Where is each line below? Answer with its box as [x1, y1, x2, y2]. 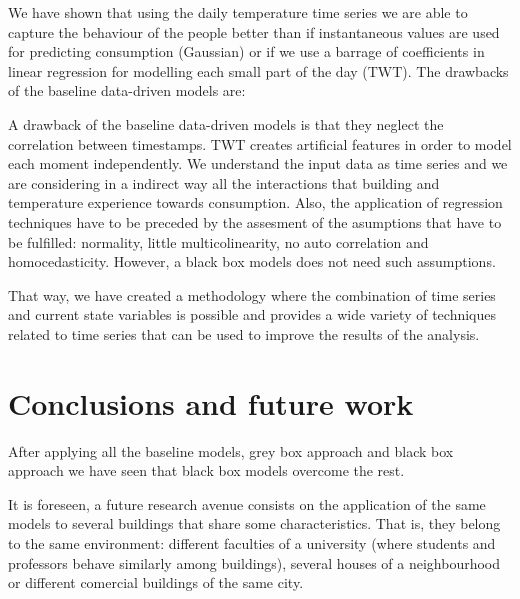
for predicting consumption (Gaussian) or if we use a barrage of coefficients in [8, 41, 485, 62]
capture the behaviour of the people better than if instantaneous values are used [8, 21, 500, 42]
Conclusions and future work [8, 382, 414, 423]
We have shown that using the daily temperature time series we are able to [8, 2, 468, 22]
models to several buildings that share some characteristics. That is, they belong [8, 513, 501, 534]
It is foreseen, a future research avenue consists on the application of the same [8, 493, 486, 514]
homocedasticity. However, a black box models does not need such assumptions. [8, 251, 496, 272]
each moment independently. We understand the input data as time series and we [8, 153, 508, 174]
